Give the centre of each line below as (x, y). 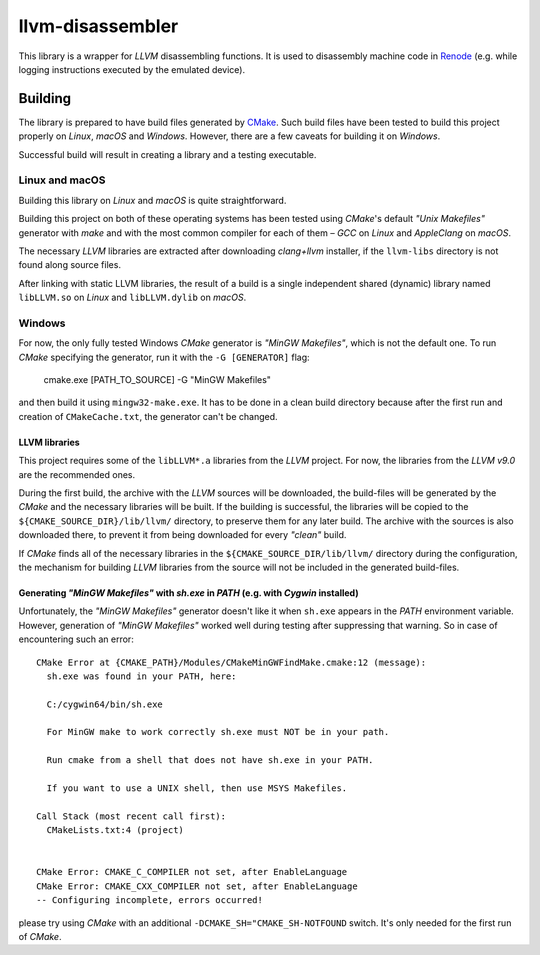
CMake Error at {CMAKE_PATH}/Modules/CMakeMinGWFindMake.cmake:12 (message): (231, 662)
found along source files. (70, 265)
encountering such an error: (76, 639)
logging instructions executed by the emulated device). (132, 69)
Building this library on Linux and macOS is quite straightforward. (152, 200)
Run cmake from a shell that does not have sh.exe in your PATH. (210, 760)
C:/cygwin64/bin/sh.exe (105, 704)
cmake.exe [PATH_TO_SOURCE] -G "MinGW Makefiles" (157, 380)
